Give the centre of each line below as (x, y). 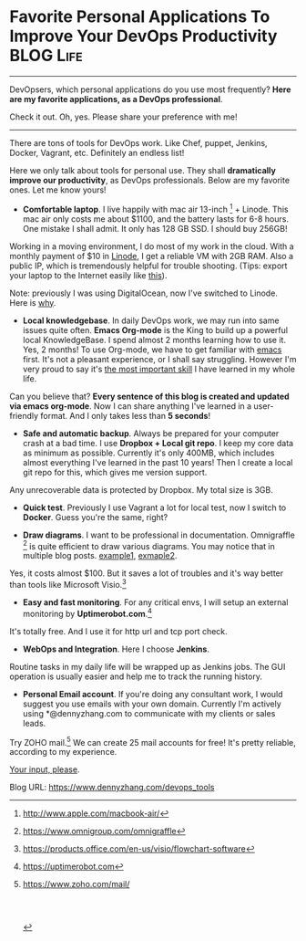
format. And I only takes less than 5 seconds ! (126, 415)
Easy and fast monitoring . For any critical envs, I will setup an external (155, 602)
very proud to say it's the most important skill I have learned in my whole (159, 369)
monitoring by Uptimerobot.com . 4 (87, 612)
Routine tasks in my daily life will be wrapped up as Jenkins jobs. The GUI (148, 666)
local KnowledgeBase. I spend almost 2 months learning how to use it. (154, 340)
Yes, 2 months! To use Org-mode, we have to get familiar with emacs (152, 350)
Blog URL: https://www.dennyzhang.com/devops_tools (112, 788)
